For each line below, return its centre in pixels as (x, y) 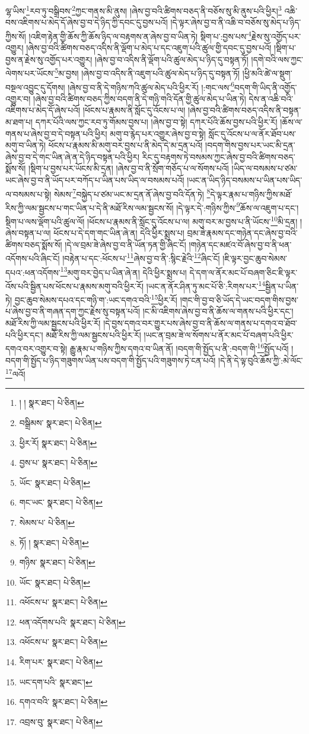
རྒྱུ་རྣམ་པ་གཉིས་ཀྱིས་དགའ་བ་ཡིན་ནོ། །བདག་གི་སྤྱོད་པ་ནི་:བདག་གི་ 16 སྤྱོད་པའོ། (179, 347)
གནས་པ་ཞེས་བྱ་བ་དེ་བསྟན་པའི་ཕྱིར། (56, 133)
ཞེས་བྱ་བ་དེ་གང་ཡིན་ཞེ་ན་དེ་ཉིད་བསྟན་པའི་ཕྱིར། (73, 156)
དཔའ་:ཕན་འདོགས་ (33, 272)
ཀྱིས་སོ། (16, 36)
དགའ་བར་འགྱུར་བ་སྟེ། (36, 348)
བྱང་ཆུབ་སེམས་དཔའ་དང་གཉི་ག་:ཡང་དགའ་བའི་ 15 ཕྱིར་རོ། (96, 299)
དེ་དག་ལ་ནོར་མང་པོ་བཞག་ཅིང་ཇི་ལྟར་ (243, 272)
